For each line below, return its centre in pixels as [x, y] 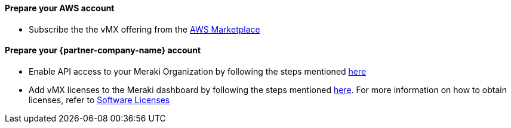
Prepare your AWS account [60, 8]
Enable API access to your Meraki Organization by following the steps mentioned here [198, 71]
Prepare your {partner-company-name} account [103, 50]
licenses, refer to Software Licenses [99, 100]
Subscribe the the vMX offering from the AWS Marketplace [144, 29]
